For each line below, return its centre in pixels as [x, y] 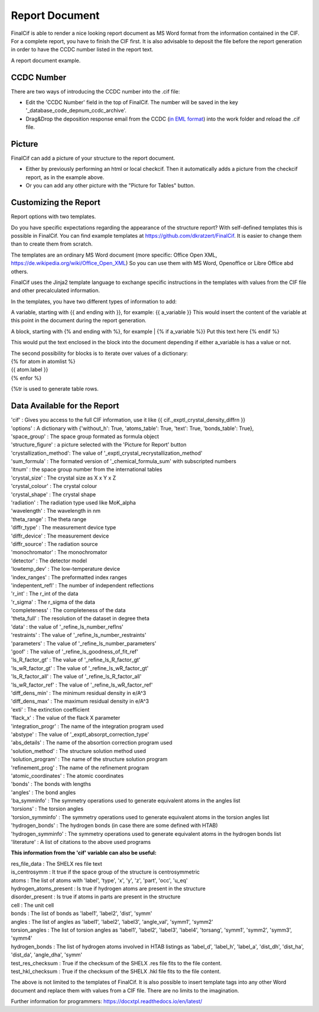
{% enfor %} [26, 378]
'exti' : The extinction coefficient [50, 709]
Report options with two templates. [53, 216]
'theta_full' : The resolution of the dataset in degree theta [80, 619]
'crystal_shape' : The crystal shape [53, 494]
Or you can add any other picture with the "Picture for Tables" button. [110, 186]
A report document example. [46, 60]
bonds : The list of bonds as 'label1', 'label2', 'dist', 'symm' [82, 913]
